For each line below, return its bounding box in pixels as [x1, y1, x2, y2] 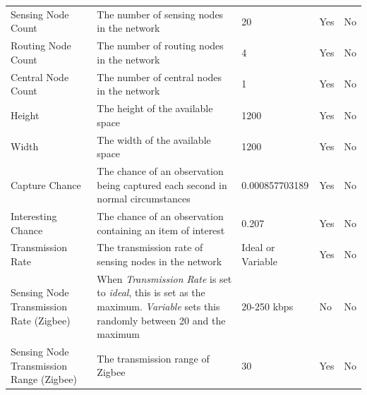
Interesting [11, 208, 57, 223]
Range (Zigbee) [11, 372, 77, 387]
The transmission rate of [97, 240, 203, 255]
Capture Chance [11, 177, 81, 192]
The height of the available [97, 101, 213, 116]
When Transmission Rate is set [97, 271, 232, 286]
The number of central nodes [97, 69, 222, 84]
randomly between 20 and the [97, 312, 226, 327]
